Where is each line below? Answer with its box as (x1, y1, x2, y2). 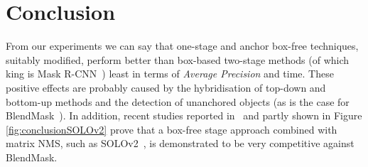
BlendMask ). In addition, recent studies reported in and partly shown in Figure (6, 108, 362, 123)
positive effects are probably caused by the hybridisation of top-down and (6, 80, 326, 95)
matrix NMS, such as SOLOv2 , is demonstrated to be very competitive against (6, 136, 355, 151)
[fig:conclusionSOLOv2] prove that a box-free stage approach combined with (6, 122, 337, 136)
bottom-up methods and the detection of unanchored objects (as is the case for (6, 94, 350, 109)
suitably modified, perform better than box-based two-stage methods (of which (6, 52, 350, 67)
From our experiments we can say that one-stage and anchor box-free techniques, (6, 38, 359, 53)
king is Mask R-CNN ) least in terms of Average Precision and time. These (6, 66, 334, 81)
